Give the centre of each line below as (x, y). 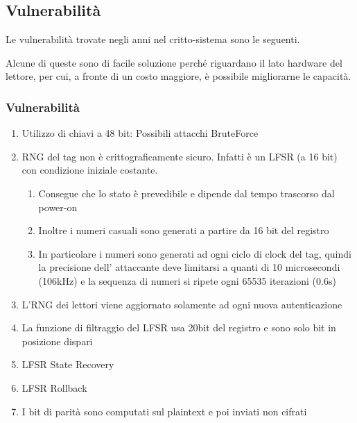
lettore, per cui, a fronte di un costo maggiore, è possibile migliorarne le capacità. (178, 76)
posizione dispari (57, 341)
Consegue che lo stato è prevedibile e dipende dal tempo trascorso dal (186, 193)
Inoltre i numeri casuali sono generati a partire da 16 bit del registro (184, 230)
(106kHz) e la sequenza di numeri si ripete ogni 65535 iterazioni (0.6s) (187, 280)
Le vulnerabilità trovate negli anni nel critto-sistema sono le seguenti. (153, 39)
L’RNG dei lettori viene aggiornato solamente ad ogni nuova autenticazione (182, 304)
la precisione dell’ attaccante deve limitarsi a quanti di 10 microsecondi (189, 267)
